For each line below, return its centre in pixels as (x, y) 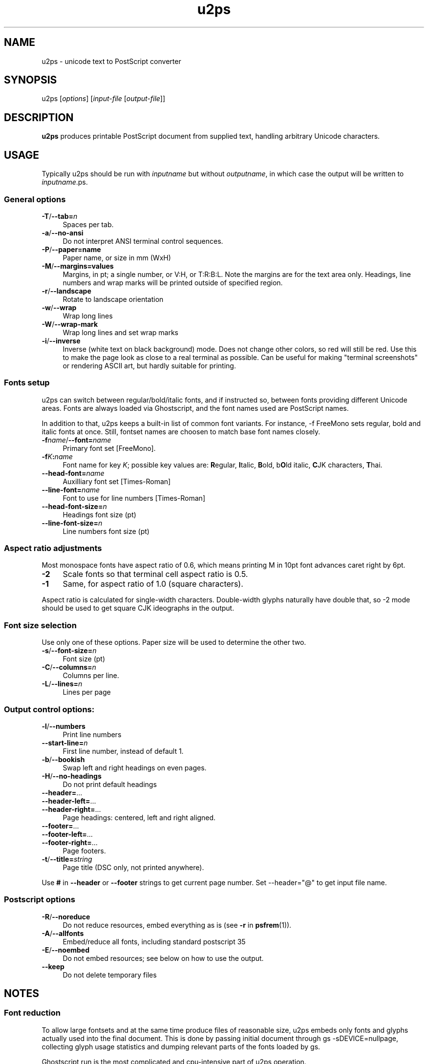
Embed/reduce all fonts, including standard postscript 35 (154, 941)
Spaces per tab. (88, 224)
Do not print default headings (110, 784)
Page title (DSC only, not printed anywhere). (133, 867)
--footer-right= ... (70, 842)
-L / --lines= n (62, 684)
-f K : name (57, 456)
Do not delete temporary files (110, 975)
